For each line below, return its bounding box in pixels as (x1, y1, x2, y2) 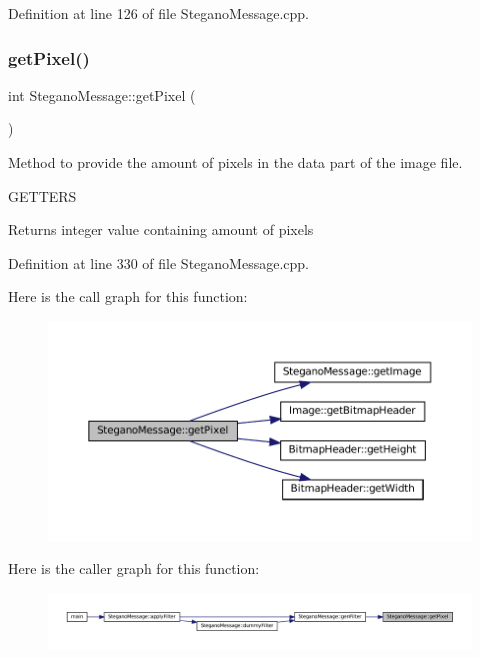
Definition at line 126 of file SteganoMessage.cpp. (8, 3, 309, 23)
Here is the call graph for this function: (8, 286, 248, 307)
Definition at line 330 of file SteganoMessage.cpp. (8, 252, 309, 273)
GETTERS (8, 185, 77, 206)
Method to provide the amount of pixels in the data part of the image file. (8, 152, 463, 172)
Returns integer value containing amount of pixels (8, 219, 314, 240)
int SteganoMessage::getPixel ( (8, 84, 196, 105)
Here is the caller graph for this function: (8, 558, 260, 579)
